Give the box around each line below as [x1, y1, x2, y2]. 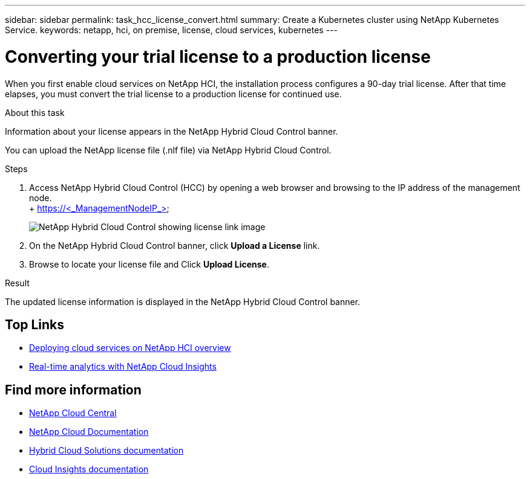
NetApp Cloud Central [29, 408, 117, 419]
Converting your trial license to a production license [5, 46, 431, 67]
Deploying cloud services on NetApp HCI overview [29, 342, 231, 353]
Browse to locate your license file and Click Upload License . [29, 259, 269, 269]
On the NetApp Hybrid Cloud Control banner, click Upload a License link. [29, 240, 320, 251]
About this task [5, 107, 65, 118]
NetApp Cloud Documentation [29, 426, 149, 437]
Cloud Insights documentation [29, 464, 149, 475]
